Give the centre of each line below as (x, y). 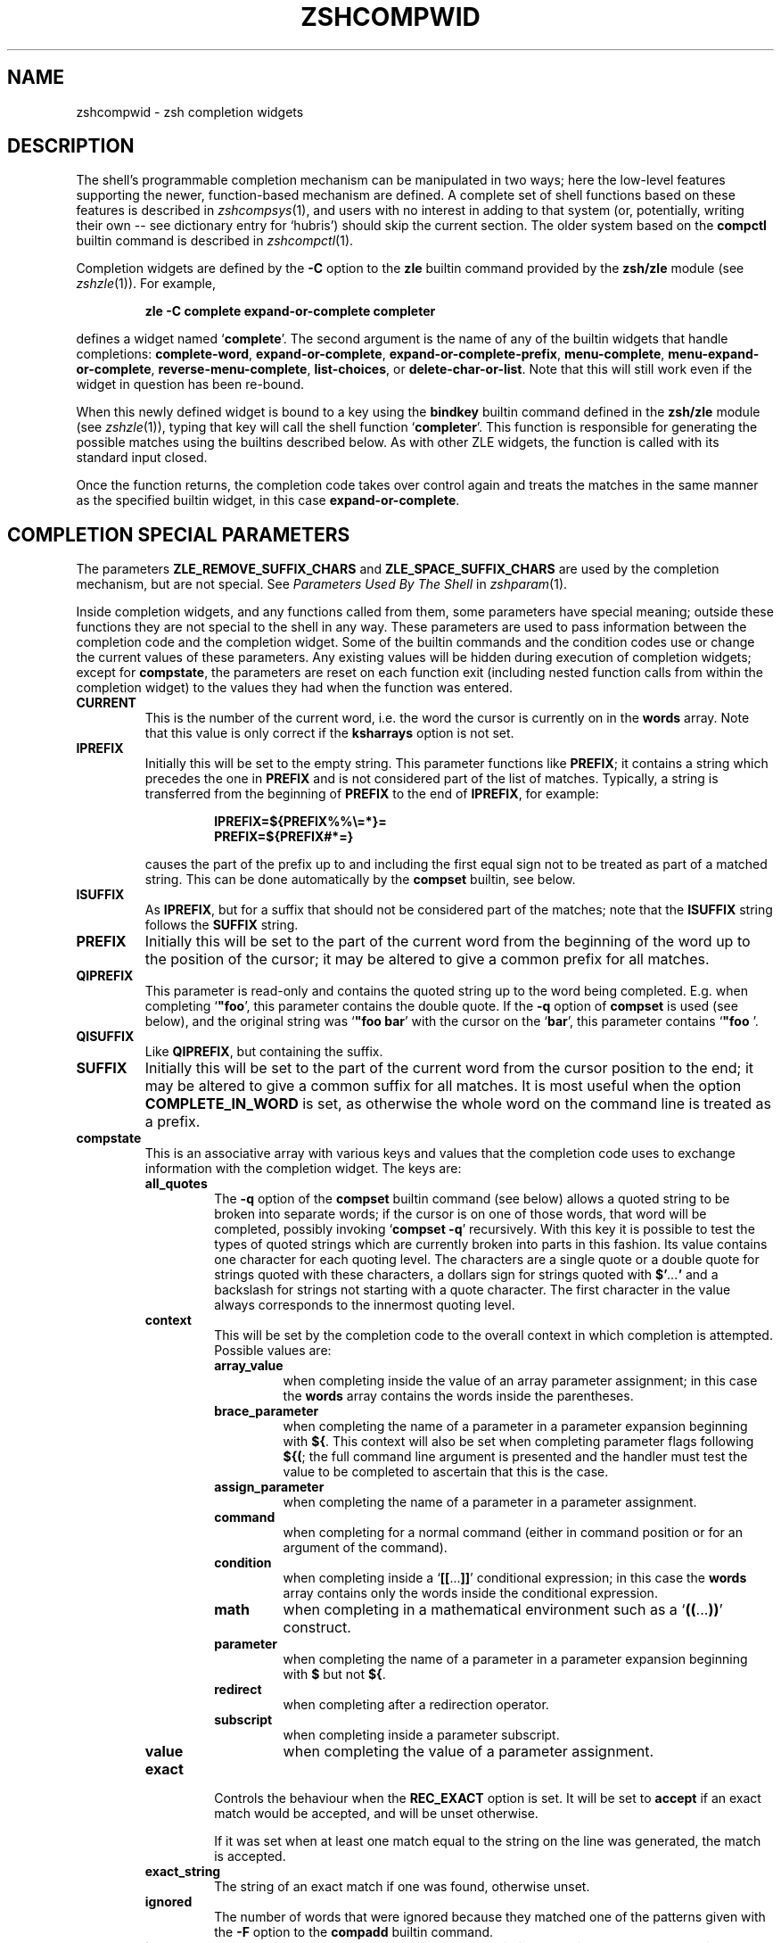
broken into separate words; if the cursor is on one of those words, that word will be (460, 1214)
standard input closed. (142, 458)
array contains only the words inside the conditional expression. (470, 1593)
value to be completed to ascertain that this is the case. (446, 1472)
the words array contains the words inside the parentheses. (458, 1396)
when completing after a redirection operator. (416, 1705)
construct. (317, 1628)
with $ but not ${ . (334, 1674)
